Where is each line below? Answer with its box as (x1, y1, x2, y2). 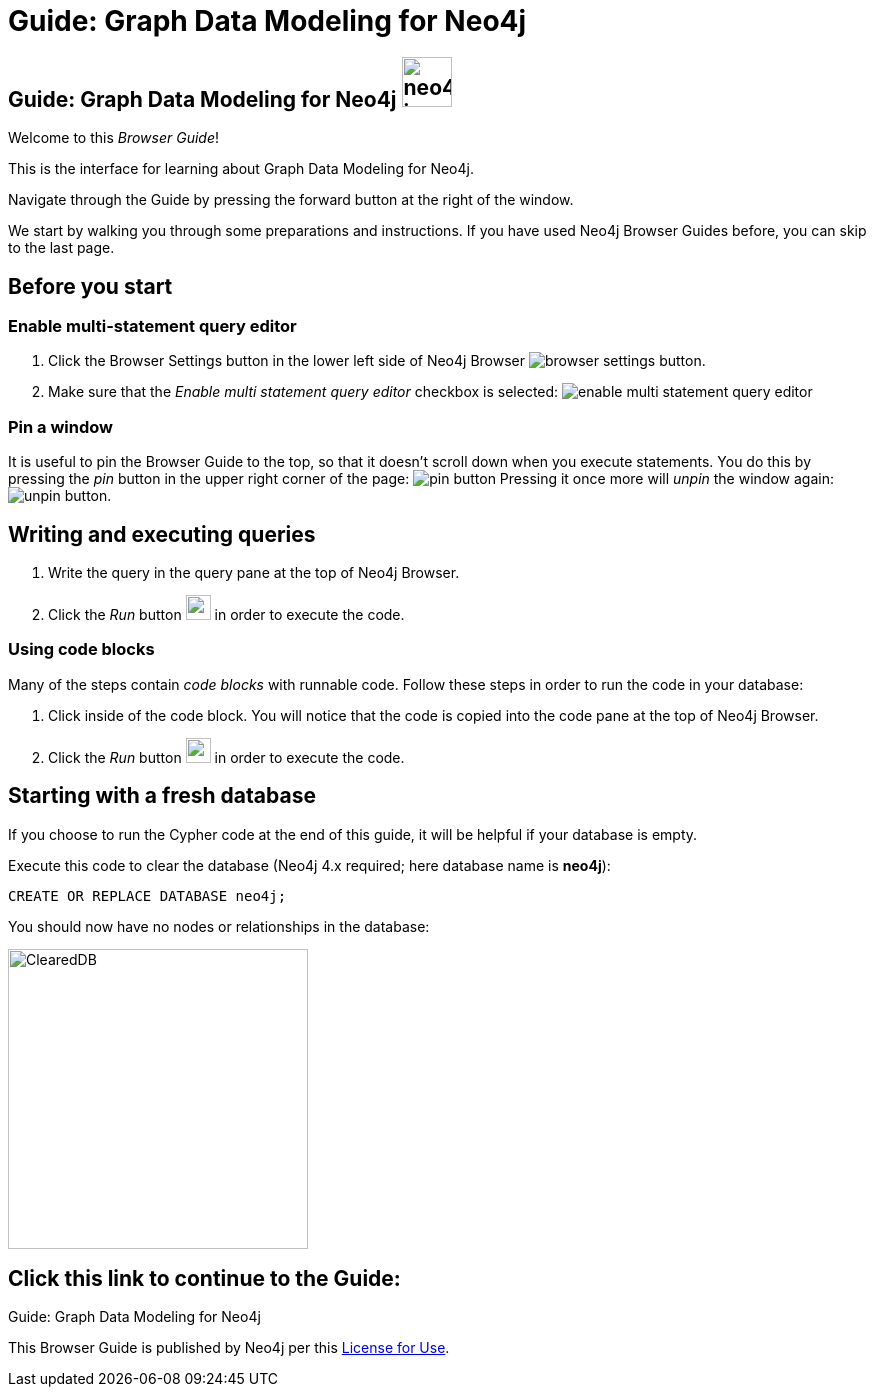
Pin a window (8, 416, 114, 437)
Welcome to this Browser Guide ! (8, 129, 220, 147)
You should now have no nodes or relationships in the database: (8, 917, 430, 935)
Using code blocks (8, 639, 155, 660)
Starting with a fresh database (8, 783, 316, 809)
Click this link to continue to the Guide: (8, 1266, 401, 1291)
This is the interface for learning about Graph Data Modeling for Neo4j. (8, 160, 474, 178)
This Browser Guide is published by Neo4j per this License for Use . (8, 1339, 450, 1357)
